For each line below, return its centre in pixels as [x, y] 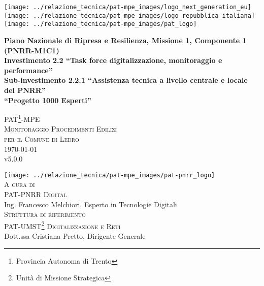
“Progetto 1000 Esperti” [48, 100]
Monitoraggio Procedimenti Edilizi [61, 129]
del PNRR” [25, 90]
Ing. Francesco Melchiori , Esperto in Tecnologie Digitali [91, 204]
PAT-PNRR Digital [36, 194]
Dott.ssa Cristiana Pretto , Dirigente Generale [75, 236]
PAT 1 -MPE [22, 118]
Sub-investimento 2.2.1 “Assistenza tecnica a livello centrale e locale [126, 80]
